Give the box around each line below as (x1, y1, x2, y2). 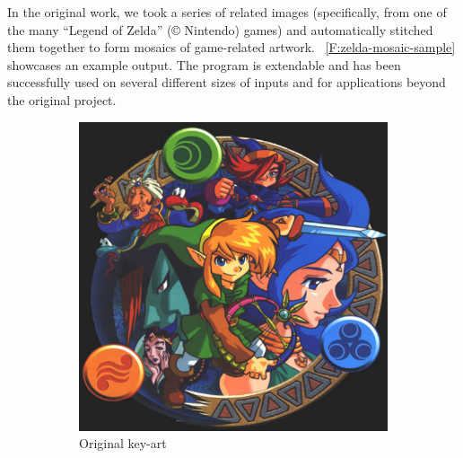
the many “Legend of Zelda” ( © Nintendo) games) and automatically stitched (7, 20, 433, 39)
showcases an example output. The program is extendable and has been (7, 55, 401, 74)
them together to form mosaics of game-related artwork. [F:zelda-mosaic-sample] (7, 38, 456, 57)
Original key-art (79, 434, 167, 453)
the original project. (7, 90, 117, 109)
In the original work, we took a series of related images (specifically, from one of (7, 3, 447, 21)
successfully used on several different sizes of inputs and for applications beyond (7, 73, 446, 92)
